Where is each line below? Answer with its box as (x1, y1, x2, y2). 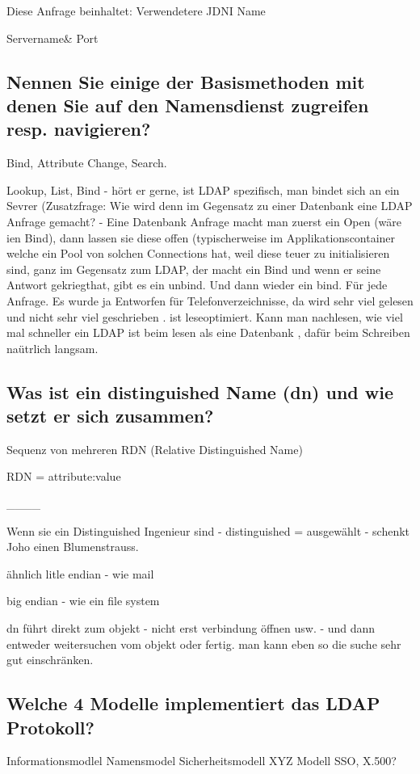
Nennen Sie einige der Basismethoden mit (6, 69, 365, 94)
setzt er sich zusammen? (6, 403, 214, 428)
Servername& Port (6, 29, 99, 46)
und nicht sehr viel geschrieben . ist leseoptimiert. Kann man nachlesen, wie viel (6, 308, 403, 325)
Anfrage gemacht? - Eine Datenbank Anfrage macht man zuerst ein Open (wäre (6, 212, 402, 229)
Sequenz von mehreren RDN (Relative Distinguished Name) (6, 440, 303, 457)
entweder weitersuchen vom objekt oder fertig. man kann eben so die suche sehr (6, 635, 401, 652)
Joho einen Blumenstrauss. (6, 538, 139, 555)
